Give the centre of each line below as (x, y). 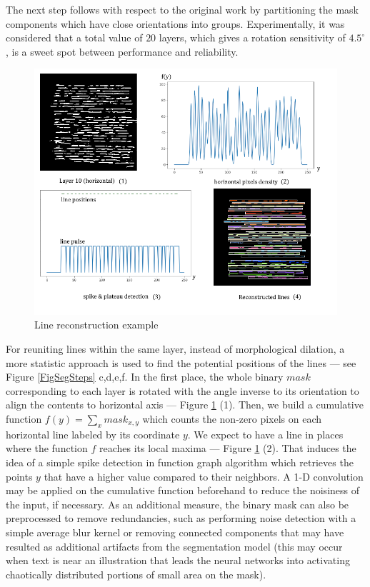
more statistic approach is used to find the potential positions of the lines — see (181, 362)
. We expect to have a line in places (265, 434)
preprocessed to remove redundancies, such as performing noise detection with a (181, 518)
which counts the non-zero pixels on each (232, 419)
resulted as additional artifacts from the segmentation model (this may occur (174, 546)
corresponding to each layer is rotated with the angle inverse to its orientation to (182, 390)
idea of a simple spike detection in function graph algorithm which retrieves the (180, 462)
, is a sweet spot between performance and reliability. (122, 51)
